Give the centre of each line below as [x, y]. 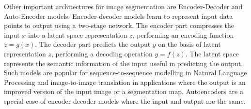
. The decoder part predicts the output [93, 44]
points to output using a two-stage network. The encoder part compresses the [119, 25]
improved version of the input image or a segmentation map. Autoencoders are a [124, 91]
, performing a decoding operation [102, 53]
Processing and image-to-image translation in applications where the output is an [125, 82]
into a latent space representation [78, 34]
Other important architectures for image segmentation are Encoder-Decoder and [123, 6]
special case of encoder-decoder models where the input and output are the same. [125, 101]
